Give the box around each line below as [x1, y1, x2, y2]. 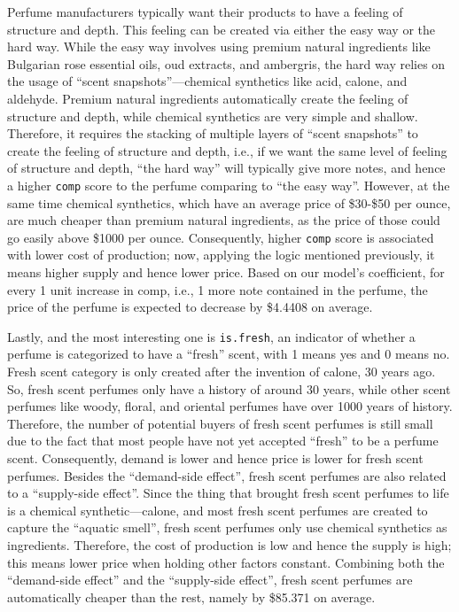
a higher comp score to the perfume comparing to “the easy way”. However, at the [7, 175, 450, 194]
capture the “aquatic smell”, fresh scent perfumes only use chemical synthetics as [7, 518, 447, 537]
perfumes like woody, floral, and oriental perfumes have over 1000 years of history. [7, 397, 453, 415]
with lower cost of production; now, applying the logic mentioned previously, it [7, 245, 435, 264]
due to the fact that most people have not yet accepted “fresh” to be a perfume [7, 431, 439, 450]
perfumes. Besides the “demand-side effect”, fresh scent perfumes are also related [7, 466, 447, 484]
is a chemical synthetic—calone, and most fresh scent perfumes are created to [7, 500, 428, 519]
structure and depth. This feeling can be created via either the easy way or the [7, 19, 436, 38]
